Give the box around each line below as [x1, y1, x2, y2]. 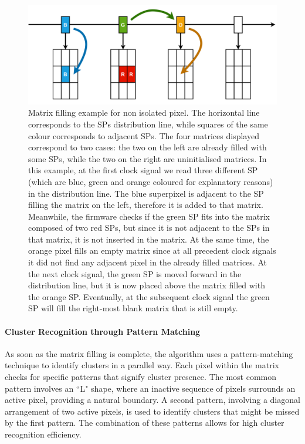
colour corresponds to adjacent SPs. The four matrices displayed [28, 129, 259, 142]
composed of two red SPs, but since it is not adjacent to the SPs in [28, 221, 270, 234]
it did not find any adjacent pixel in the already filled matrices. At [28, 256, 267, 268]
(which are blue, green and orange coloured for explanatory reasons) [28, 175, 273, 187]
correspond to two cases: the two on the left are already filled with [28, 141, 267, 153]
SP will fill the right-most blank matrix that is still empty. [28, 302, 238, 314]
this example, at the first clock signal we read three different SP [28, 164, 258, 176]
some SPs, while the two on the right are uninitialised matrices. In [28, 152, 267, 164]
